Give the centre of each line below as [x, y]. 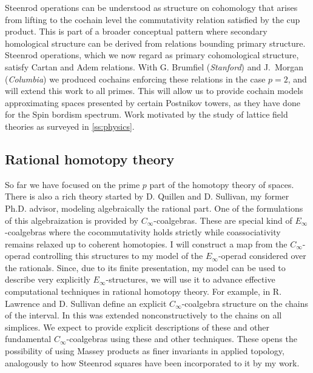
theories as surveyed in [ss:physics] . [70, 126]
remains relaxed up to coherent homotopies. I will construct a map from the [146, 244]
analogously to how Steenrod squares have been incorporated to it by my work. [152, 362]
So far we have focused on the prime [72, 184]
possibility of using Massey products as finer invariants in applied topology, [145, 351]
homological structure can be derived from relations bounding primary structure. [155, 43]
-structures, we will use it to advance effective [190, 279]
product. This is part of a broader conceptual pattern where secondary [136, 31]
